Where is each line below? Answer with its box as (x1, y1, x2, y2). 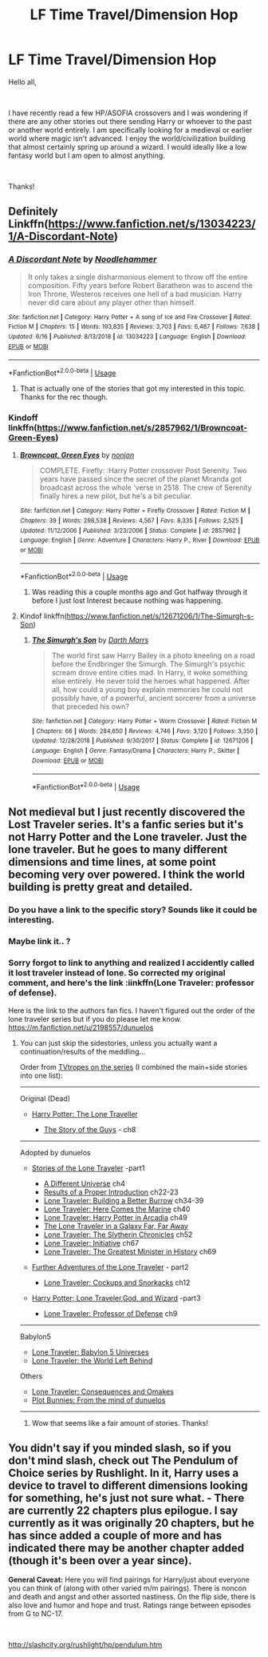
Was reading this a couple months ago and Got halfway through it (31, 587, 248, 597)
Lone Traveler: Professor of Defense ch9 (43, 1308, 178, 1318)
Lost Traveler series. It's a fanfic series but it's (8, 818, 244, 831)
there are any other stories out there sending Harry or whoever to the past (8, 116, 252, 126)
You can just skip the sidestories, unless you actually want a (19, 1038, 218, 1047)
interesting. (8, 915, 54, 926)
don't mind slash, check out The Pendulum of (8, 1454, 238, 1467)
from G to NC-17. (8, 1609, 64, 1619)
